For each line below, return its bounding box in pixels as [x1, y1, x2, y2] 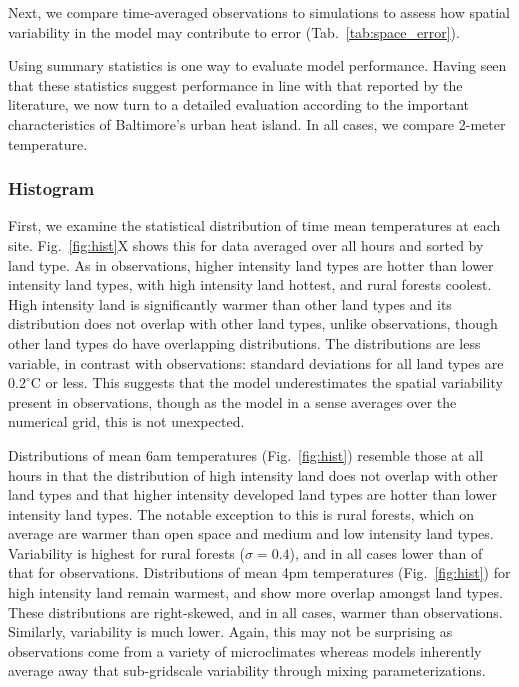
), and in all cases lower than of [289, 542, 483, 563]
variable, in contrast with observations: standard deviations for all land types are [8, 352, 504, 373]
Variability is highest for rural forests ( [8, 542, 245, 563]
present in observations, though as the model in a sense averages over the [8, 391, 457, 412]
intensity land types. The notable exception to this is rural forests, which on [8, 503, 475, 524]
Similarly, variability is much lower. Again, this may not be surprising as [8, 621, 453, 642]
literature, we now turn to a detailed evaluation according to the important [8, 94, 470, 115]
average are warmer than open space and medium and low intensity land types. [8, 523, 494, 544]
